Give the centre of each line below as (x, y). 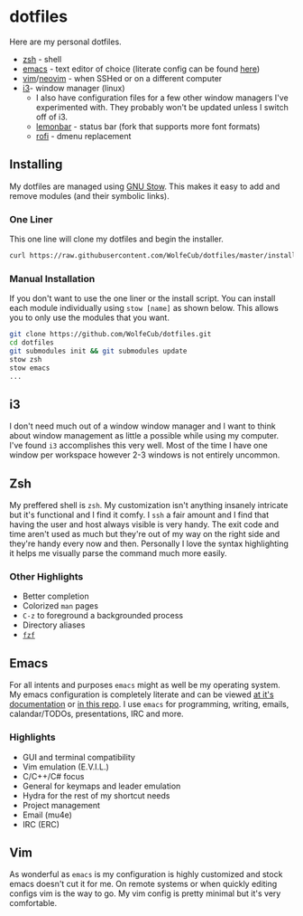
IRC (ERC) (41, 824)
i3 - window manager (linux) (73, 88)
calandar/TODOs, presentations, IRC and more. (96, 714)
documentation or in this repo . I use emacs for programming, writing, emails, (149, 704)
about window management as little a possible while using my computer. (144, 436)
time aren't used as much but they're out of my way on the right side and (145, 534)
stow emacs (30, 368)
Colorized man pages (60, 606)
